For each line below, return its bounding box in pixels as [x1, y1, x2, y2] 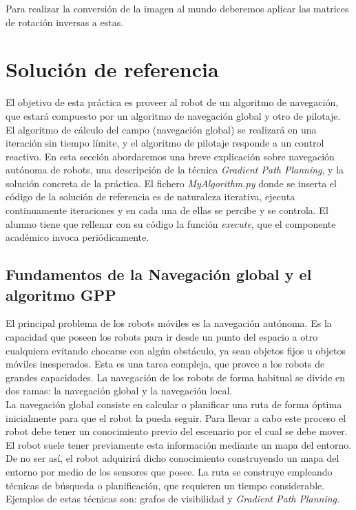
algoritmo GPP [6, 284, 116, 305]
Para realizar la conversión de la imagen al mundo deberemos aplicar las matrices [6, 1, 349, 15]
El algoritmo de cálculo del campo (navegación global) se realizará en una [6, 122, 317, 136]
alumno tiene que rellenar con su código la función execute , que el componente [6, 216, 336, 231]
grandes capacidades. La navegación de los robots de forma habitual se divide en [6, 370, 346, 384]
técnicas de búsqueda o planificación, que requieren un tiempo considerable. [6, 478, 325, 492]
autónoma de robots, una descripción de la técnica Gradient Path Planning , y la [6, 162, 344, 177]
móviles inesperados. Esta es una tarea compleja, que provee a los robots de [6, 357, 325, 371]
